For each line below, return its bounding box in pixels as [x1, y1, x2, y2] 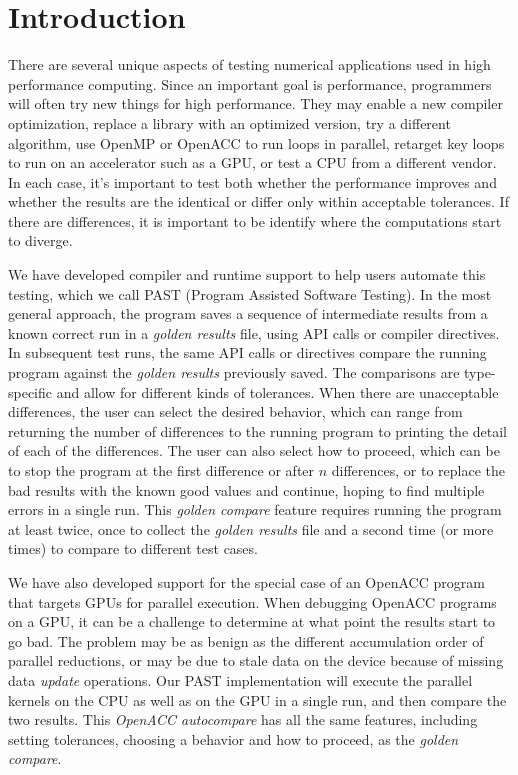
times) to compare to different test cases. [8, 538, 258, 559]
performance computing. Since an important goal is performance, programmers [8, 73, 492, 94]
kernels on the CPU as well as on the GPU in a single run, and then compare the [8, 689, 507, 710]
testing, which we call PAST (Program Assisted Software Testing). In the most [8, 283, 492, 304]
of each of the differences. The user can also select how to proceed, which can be [8, 440, 500, 461]
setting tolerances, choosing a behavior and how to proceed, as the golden [8, 728, 459, 749]
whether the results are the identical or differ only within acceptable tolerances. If [8, 191, 509, 212]
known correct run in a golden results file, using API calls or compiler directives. [8, 322, 500, 343]
